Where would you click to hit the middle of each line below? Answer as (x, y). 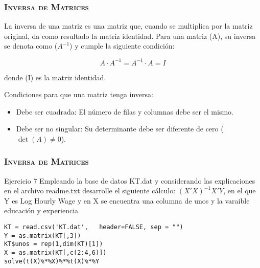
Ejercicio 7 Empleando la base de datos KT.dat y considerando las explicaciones (130, 180)
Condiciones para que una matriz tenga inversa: (79, 94)
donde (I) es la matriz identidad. (55, 77)
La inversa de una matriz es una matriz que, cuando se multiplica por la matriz (128, 26)
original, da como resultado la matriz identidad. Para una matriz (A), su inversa (130, 36)
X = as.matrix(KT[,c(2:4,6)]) (55, 253)
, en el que (240, 191)
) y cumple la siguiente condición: (122, 46)
